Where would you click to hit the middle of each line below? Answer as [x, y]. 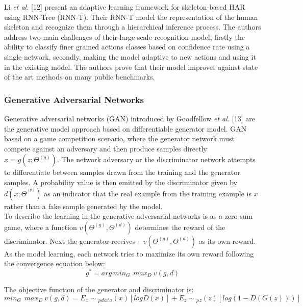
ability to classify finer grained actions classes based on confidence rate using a [127, 47]
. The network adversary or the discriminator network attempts [156, 159]
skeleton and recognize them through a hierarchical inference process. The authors [133, 27]
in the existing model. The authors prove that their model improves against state [131, 67]
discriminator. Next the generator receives [70, 240]
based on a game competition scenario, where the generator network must [119, 138]
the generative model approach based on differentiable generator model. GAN [125, 128]
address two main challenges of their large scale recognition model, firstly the [124, 36]
